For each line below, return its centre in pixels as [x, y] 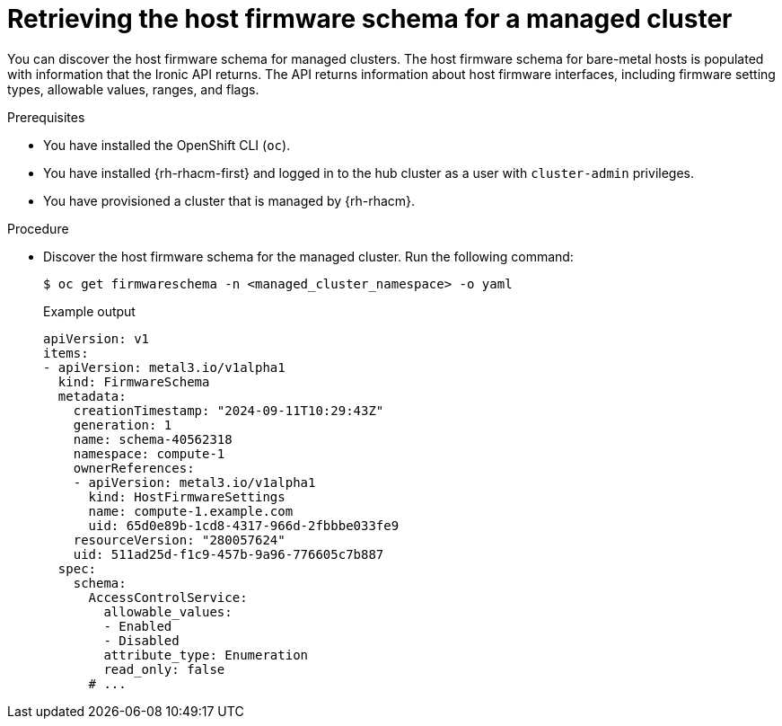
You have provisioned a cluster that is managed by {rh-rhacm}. [229, 200]
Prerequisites [46, 117]
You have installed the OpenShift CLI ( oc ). [167, 145]
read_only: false [164, 669]
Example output [89, 311]
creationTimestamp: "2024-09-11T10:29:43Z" [228, 410]
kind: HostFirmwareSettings [187, 496]
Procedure [38, 228]
